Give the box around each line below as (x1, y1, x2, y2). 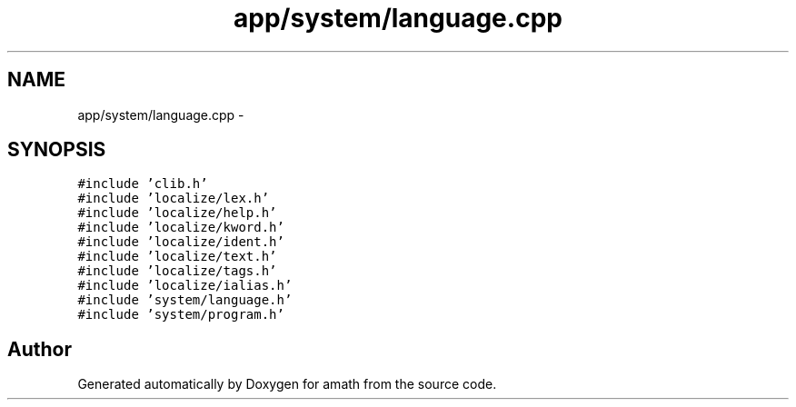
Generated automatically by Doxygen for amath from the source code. (77, 376, 497, 392)
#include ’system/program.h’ (77, 307, 284, 323)
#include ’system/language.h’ (77, 293, 293, 308)
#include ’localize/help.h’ (77, 205, 277, 221)
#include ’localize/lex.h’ (77, 191, 270, 206)
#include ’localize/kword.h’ (77, 220, 284, 235)
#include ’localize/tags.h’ (77, 263, 277, 279)
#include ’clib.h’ (77, 176, 208, 192)
